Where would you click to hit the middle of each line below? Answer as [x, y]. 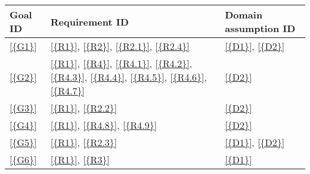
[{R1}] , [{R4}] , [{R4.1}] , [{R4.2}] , [121, 63]
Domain [244, 15]
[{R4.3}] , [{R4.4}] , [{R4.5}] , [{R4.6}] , [128, 77]
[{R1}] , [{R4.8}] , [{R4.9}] [104, 125]
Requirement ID [89, 21]
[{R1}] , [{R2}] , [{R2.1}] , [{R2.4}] [120, 46]
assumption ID [260, 28]
